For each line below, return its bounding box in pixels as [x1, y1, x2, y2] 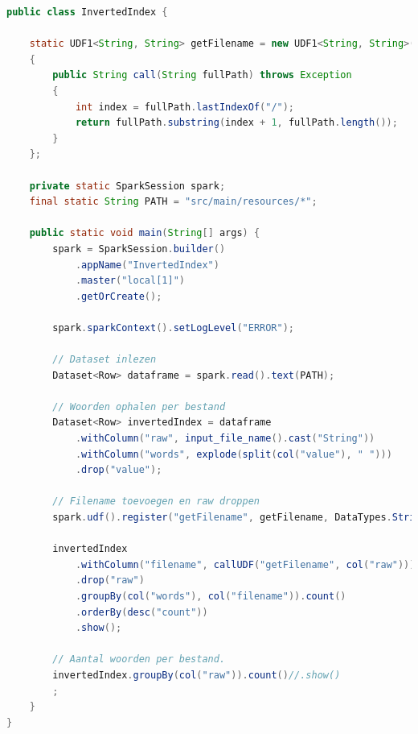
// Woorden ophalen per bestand [52, 400, 226, 413]
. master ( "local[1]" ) [75, 275, 185, 287]
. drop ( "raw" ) [75, 574, 145, 587]
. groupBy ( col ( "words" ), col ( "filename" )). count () [75, 590, 346, 602]
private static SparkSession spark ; [29, 180, 226, 192]
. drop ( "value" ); [75, 464, 162, 476]
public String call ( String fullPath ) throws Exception [52, 69, 352, 81]
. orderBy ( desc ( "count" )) [75, 606, 208, 618]
